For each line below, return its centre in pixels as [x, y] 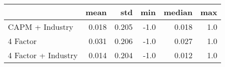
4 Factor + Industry [43, 55]
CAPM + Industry [41, 27]
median [178, 12]
